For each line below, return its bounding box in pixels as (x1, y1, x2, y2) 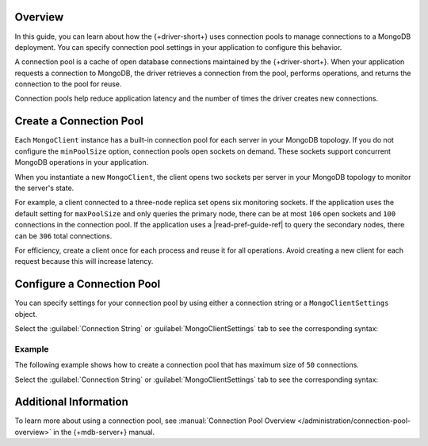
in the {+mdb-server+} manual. (52, 427, 155, 436)
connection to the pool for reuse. (14, 79, 122, 89)
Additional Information (14, 395, 128, 409)
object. (14, 309, 38, 318)
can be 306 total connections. (14, 231, 113, 241)
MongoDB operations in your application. (14, 158, 149, 167)
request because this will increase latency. (14, 257, 154, 266)
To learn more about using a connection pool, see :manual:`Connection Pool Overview (14, 416, 296, 425)
